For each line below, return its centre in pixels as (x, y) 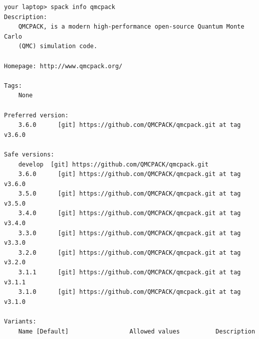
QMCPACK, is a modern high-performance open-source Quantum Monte (131, 27)
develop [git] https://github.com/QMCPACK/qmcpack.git (113, 164)
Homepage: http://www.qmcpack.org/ (63, 66)
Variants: (20, 321)
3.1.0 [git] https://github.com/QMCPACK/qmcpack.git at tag (129, 292)
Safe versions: (29, 154)
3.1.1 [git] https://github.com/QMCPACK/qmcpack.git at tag (129, 273)
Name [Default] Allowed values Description (137, 331)
